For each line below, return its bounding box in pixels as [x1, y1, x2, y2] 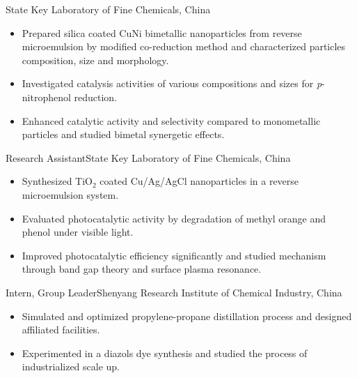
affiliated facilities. [22, 322, 100, 337]
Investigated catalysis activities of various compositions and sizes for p [22, 76, 322, 91]
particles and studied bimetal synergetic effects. [22, 127, 225, 142]
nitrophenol [22, 89, 71, 104]
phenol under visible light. [22, 225, 134, 239]
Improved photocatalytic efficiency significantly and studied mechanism [22, 248, 326, 262]
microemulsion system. [22, 187, 119, 202]
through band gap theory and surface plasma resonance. [22, 262, 262, 276]
